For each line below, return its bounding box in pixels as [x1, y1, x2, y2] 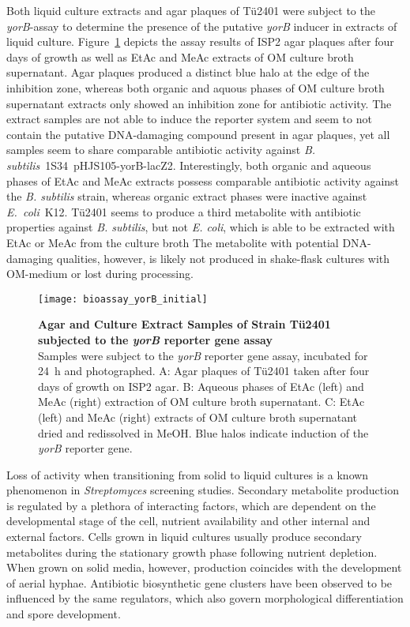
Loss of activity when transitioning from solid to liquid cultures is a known [6, 466, 369, 482]
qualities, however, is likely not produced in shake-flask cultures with [56, 250, 390, 266]
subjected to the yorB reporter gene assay [38, 331, 273, 347]
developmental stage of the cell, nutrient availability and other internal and [6, 512, 371, 529]
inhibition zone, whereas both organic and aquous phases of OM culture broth [6, 79, 385, 96]
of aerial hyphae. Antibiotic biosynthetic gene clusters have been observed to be [6, 574, 393, 591]
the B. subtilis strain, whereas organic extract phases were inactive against [6, 188, 367, 205]
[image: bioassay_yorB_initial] [38, 293, 208, 305]
